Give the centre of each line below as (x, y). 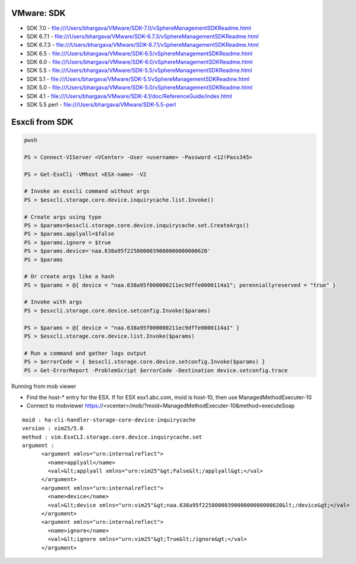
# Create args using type (63, 217)
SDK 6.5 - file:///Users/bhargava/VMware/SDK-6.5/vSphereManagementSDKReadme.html (140, 53)
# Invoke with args (53, 302)
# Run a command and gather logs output (85, 353)
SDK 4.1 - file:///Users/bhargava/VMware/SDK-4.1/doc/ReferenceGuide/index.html (129, 96)
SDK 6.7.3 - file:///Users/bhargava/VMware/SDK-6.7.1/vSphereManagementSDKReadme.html (143, 45)
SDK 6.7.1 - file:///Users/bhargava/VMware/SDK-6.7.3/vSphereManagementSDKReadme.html (143, 36)
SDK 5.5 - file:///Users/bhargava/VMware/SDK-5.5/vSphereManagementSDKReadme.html (139, 71)
